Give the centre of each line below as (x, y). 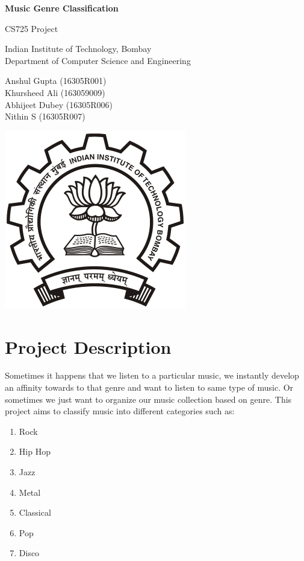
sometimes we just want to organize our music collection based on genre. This (148, 399)
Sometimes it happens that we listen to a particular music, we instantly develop (152, 375)
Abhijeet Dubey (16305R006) (59, 104)
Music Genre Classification (62, 8)
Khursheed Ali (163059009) (55, 92)
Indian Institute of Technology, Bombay (78, 49)
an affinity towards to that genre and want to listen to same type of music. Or (149, 387)
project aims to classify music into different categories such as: (120, 411)
